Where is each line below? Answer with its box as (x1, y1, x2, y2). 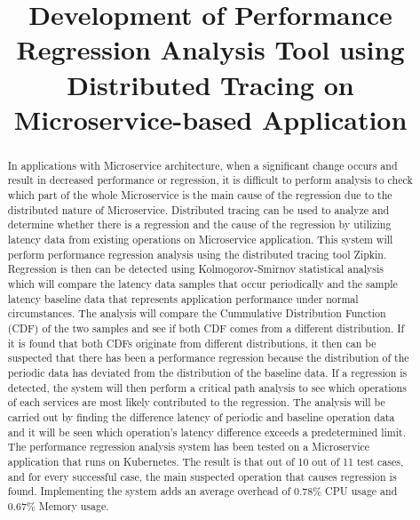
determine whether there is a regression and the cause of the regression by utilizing (7, 217, 392, 232)
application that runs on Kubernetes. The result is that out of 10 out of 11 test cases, (7, 453, 404, 468)
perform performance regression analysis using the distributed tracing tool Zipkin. (7, 246, 387, 261)
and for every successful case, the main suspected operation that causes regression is (7, 468, 397, 484)
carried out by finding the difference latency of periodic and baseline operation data (7, 409, 395, 424)
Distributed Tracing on (67, 66, 354, 102)
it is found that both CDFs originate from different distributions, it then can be (7, 335, 376, 350)
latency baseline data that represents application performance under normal (7, 291, 359, 306)
